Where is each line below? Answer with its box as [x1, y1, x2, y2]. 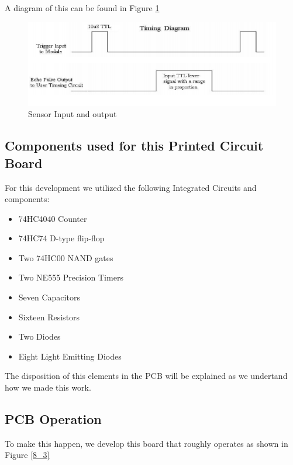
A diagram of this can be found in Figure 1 [5, 2, 160, 13]
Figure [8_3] [5, 449, 50, 461]
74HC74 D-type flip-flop [18, 232, 105, 244]
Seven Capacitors [18, 291, 80, 303]
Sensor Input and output [28, 108, 117, 120]
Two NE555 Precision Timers [18, 271, 123, 283]
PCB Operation [5, 410, 102, 428]
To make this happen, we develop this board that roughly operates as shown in [5, 437, 288, 449]
